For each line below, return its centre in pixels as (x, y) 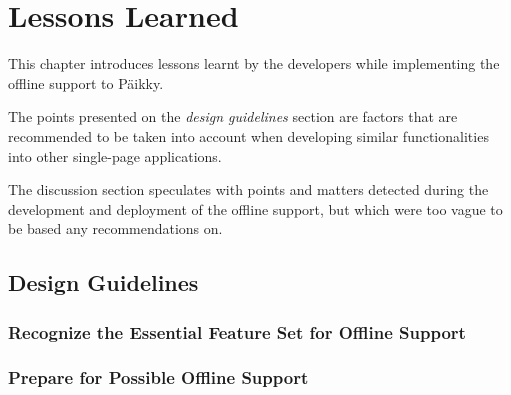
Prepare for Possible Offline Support (158, 377)
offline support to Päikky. (86, 82)
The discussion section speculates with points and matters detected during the (248, 189)
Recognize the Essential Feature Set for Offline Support (237, 331)
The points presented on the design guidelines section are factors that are (233, 116)
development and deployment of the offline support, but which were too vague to (255, 208)
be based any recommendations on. (115, 228)
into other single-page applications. (115, 155)
